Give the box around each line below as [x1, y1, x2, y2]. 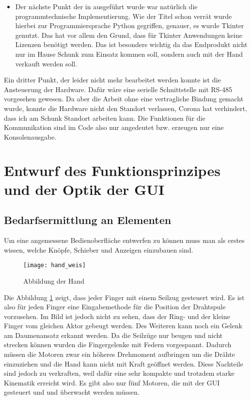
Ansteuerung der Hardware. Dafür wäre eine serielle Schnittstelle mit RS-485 [4, 84, 233, 94]
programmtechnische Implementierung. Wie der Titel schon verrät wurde [15, 11, 232, 21]
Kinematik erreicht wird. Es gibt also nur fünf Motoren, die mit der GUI [4, 377, 220, 387]
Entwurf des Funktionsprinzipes [4, 160, 220, 180]
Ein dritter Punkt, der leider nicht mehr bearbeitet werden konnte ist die [4, 75, 221, 85]
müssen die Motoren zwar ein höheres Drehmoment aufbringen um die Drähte [4, 349, 235, 359]
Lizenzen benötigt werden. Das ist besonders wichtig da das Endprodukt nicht [15, 39, 248, 49]
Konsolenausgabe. [4, 131, 57, 142]
